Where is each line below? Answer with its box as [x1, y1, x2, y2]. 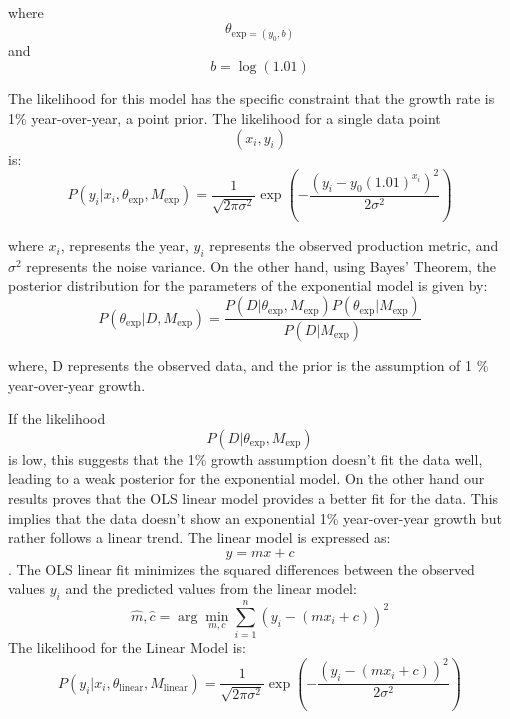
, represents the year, [60, 235, 189, 256]
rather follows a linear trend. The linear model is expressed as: [8, 527, 391, 548]
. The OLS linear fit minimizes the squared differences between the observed [8, 558, 475, 579]
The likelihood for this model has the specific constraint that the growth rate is [8, 88, 495, 109]
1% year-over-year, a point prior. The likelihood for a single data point [8, 107, 441, 128]
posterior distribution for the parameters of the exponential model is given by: [8, 275, 488, 296]
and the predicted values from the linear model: [65, 578, 357, 599]
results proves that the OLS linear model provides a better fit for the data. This [8, 487, 499, 508]
